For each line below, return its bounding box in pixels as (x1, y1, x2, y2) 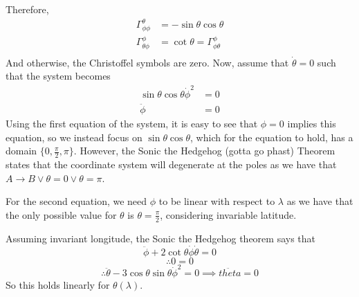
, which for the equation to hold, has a (190, 129, 353, 144)
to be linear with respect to (158, 194, 275, 208)
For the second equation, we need (6, 194, 147, 208)
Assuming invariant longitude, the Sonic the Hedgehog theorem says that (6, 231, 315, 245)
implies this (287, 116, 336, 131)
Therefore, (6, 2, 49, 16)
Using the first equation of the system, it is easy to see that (6, 116, 258, 131)
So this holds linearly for (6, 278, 110, 292)
